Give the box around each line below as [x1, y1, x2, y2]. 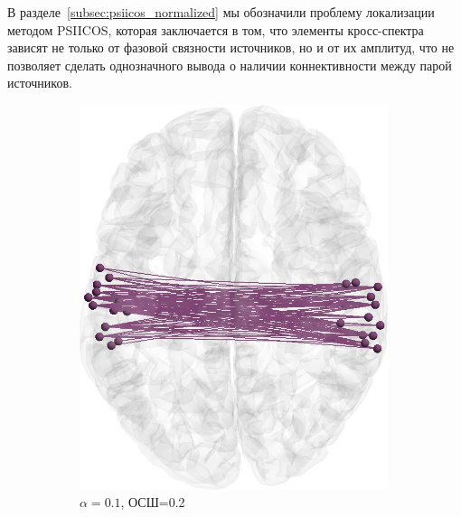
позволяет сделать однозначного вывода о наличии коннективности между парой [7, 55, 452, 74]
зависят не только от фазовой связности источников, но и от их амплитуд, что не [7, 38, 455, 57]
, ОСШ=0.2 [120, 493, 185, 512]
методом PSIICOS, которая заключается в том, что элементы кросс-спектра [7, 20, 424, 39]
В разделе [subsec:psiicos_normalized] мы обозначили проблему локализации [7, 3, 435, 21]
